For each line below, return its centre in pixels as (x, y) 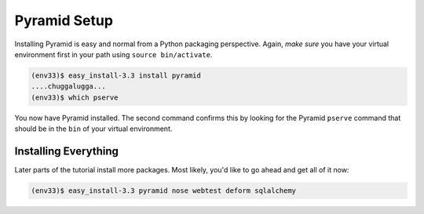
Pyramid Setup (64, 20)
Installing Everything (67, 151)
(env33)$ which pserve (75, 97)
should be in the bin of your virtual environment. (93, 129)
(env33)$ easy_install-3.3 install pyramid (116, 75)
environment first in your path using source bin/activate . (113, 54)
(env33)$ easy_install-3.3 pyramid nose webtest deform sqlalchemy (164, 190)
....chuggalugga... (68, 87)
